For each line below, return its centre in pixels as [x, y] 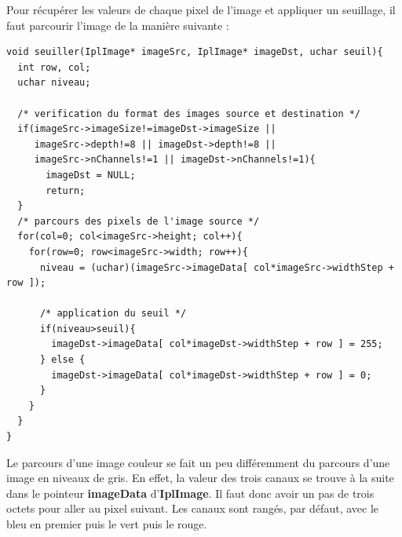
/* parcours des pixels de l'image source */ [139, 221]
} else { [62, 360]
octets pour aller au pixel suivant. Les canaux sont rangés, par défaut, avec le [192, 508]
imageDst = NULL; [91, 175]
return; [66, 190]
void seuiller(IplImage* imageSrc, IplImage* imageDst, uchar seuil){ [195, 52]
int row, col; [54, 67]
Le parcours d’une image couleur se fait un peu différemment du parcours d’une [198, 462]
